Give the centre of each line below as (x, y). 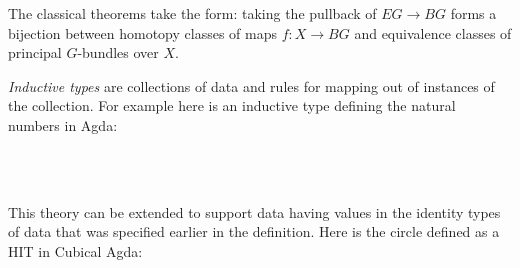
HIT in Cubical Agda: (75, 250)
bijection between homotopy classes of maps (142, 32)
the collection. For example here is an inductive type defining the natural (232, 105)
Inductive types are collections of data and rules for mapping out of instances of (251, 85)
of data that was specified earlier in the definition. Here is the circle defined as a (254, 231)
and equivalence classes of (433, 32)
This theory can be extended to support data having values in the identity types (254, 211)
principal (35, 52)
